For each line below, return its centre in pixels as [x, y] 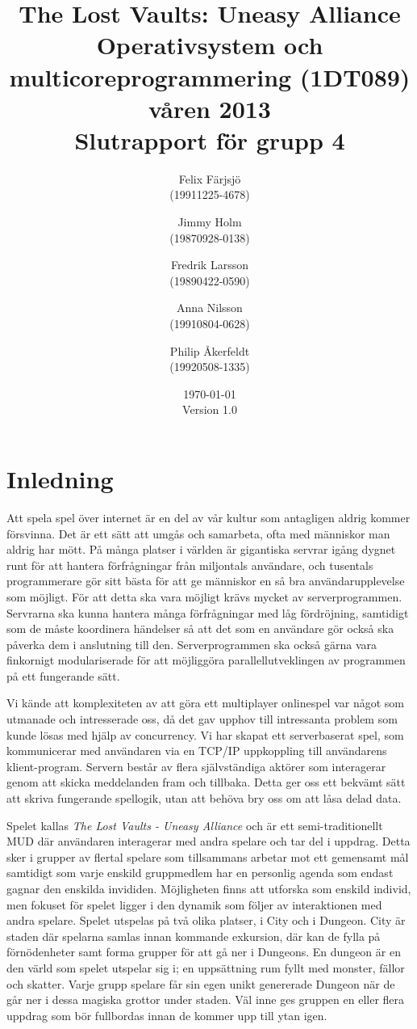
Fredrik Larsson [210, 265]
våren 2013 [210, 108]
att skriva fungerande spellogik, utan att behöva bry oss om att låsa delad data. [204, 798]
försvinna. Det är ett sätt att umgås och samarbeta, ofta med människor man [198, 533]
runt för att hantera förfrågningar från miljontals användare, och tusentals [190, 565]
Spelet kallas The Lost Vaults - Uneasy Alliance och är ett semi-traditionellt [195, 825]
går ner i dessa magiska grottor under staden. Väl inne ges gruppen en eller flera [206, 999]
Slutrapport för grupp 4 [210, 139]
